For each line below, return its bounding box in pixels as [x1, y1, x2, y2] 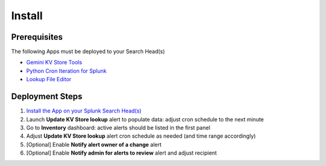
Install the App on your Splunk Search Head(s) [26, 107, 142, 114]
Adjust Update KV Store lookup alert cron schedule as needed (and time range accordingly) [26, 132, 256, 140]
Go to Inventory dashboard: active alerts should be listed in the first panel [26, 124, 211, 131]
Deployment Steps [11, 91, 83, 102]
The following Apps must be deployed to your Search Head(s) [11, 48, 165, 55]
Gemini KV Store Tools [26, 59, 83, 66]
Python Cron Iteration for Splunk [26, 67, 107, 75]
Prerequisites [11, 32, 63, 42]
